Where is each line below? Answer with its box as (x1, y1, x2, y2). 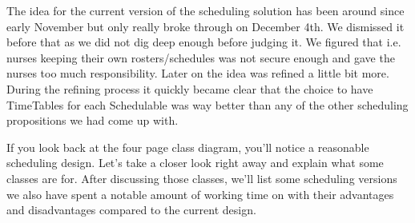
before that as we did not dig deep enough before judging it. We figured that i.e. (6, 34, 401, 50)
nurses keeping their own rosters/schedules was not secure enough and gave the (6, 49, 395, 66)
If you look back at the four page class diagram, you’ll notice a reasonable (6, 138, 369, 155)
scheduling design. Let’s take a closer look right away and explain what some (6, 154, 384, 171)
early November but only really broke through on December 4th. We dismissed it (6, 18, 405, 34)
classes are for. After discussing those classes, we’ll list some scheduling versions (6, 169, 397, 186)
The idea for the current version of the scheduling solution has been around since (6, 2, 405, 18)
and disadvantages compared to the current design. (6, 201, 256, 218)
